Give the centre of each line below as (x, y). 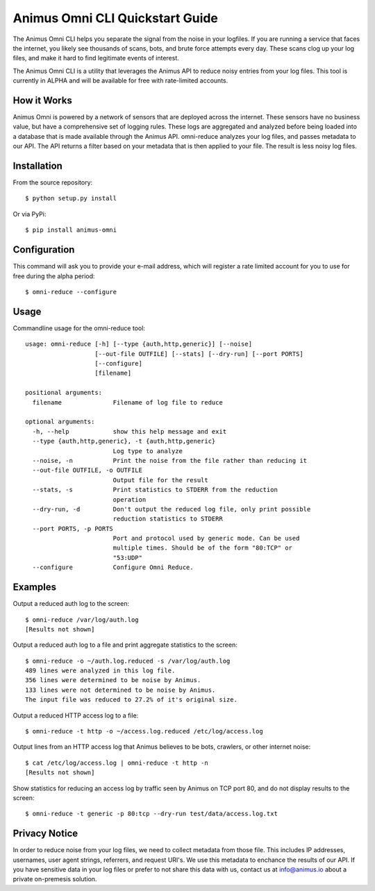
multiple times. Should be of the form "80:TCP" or (203, 548)
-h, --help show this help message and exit (130, 431)
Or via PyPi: (30, 214)
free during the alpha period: (54, 276)
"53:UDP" (127, 558)
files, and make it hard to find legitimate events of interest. (96, 58)
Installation (37, 166)
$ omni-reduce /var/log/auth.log (82, 620)
